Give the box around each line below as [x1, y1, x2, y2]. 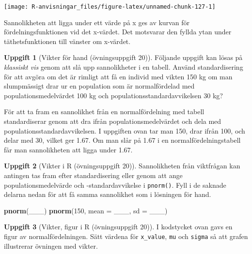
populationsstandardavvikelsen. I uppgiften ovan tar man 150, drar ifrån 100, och [4, 125, 245, 135]
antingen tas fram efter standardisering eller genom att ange [4, 170, 183, 180]
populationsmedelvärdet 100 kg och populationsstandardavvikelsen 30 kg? [4, 90, 223, 100]
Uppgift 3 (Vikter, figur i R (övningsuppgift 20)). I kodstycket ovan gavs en [4, 222, 233, 232]
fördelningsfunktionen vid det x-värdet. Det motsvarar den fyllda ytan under [4, 27, 232, 37]
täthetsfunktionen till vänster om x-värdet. [4, 36, 131, 46]
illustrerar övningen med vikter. [4, 240, 98, 251]
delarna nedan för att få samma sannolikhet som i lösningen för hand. [4, 189, 211, 199]
